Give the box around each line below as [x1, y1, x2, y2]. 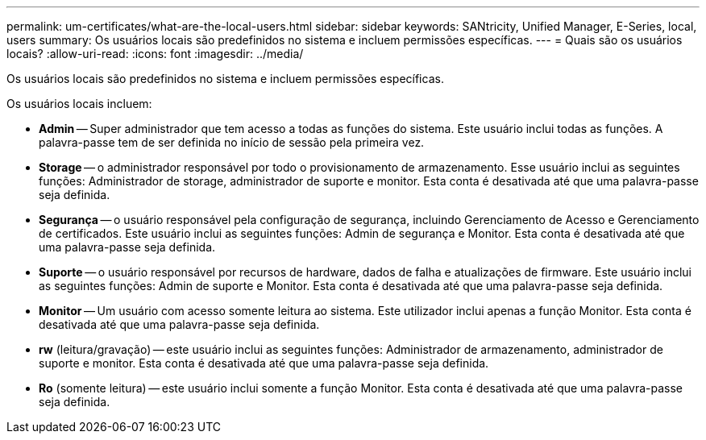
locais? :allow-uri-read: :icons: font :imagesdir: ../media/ [6, 47, 304, 60]
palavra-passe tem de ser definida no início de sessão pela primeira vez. [39, 135, 425, 149]
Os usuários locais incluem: [6, 97, 152, 110]
